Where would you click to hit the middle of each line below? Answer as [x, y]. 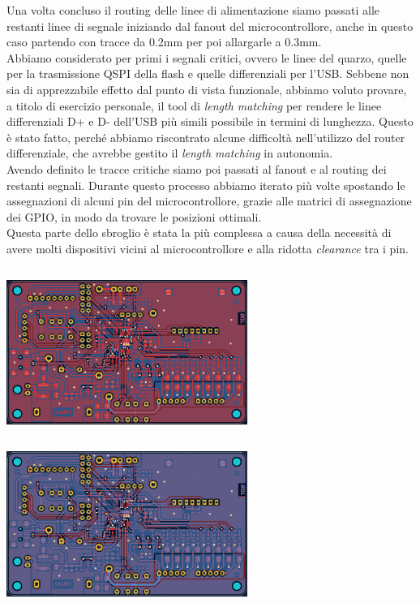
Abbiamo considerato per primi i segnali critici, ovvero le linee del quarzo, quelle [207, 57]
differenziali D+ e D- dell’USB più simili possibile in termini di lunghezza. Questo [210, 121]
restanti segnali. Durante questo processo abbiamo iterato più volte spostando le [206, 185]
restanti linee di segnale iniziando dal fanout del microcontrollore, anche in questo [210, 26]
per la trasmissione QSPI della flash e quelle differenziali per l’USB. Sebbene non [208, 73]
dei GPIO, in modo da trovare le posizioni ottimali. [134, 216]
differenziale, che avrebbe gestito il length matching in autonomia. [170, 153]
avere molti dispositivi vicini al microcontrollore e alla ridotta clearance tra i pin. [208, 248]
